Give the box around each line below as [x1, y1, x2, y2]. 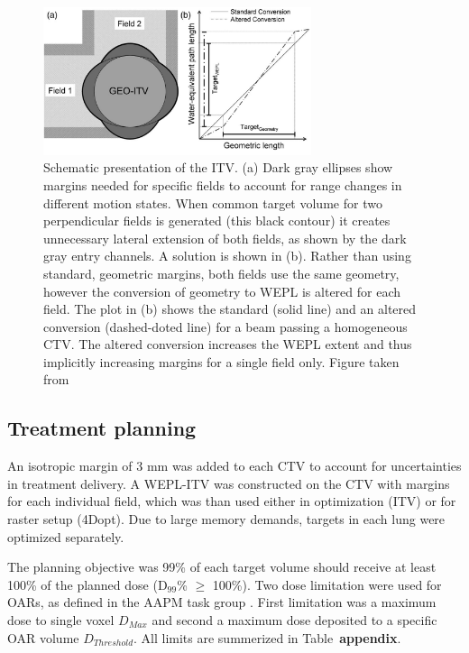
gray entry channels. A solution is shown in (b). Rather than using [43, 246, 411, 265]
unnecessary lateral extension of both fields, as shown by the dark [43, 228, 407, 247]
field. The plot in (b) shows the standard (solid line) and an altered [43, 299, 417, 318]
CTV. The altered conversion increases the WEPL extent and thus [43, 335, 412, 354]
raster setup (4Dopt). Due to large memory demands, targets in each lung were [7, 510, 446, 529]
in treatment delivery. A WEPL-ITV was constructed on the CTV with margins [7, 474, 450, 492]
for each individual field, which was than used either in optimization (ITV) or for [7, 492, 456, 510]
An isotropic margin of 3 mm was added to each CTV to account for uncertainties [7, 456, 462, 475]
